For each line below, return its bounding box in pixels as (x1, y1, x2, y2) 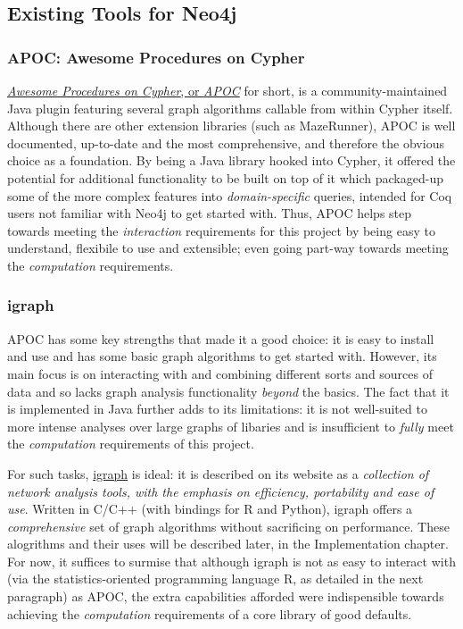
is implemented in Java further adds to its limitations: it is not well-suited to (7, 399, 427, 418)
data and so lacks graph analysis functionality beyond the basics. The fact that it (7, 382, 450, 400)
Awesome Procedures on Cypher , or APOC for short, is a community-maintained (7, 81, 448, 99)
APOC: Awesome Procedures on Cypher (7, 46, 305, 68)
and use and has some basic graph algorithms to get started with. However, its (7, 347, 437, 365)
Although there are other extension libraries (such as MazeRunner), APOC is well (7, 116, 456, 135)
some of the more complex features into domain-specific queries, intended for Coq (7, 186, 452, 205)
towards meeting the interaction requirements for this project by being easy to (7, 221, 435, 239)
